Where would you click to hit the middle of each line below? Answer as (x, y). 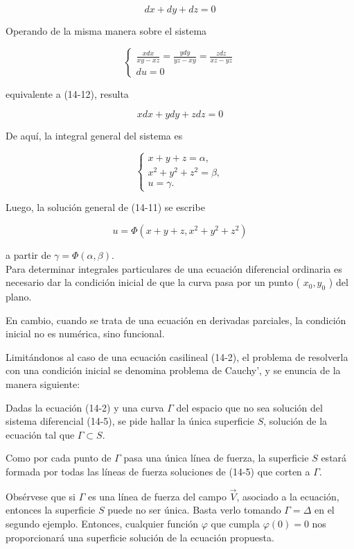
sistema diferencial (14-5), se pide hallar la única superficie (130, 421)
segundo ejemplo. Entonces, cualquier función (102, 523)
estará (334, 458)
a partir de (28, 255)
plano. (19, 297)
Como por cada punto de (59, 458)
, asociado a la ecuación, (288, 496)
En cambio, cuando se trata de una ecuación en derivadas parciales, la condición (176, 320)
